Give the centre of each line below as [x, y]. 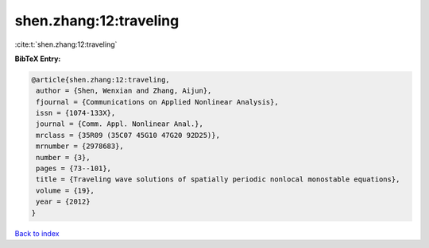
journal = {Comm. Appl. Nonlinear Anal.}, [120, 124]
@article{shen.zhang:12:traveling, [100, 80]
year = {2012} [63, 202]
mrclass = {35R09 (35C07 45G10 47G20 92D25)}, [128, 135]
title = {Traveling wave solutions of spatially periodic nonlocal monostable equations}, [218, 179]
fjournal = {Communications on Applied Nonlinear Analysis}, [157, 102]
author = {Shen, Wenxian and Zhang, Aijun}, [124, 91]
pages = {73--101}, [73, 169]
